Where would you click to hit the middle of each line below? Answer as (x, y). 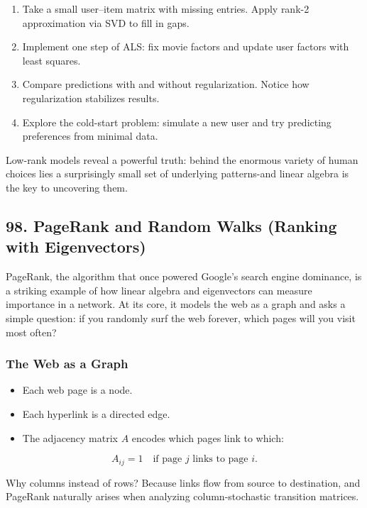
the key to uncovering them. (67, 187)
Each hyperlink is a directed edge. (96, 413)
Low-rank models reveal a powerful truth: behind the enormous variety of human (182, 159)
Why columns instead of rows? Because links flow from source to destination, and (183, 482)
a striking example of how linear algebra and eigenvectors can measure (159, 290)
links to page (220, 459)
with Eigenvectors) (76, 247)
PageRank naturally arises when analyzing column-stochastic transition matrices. (182, 496)
